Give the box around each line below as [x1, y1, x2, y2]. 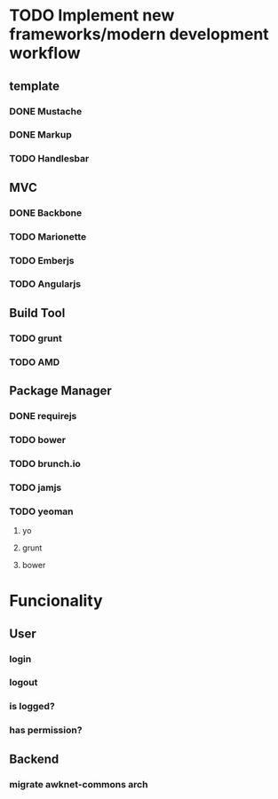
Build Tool [9, 305, 66, 320]
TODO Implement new [9, 5, 175, 26]
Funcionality [9, 591, 104, 611]
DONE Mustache [9, 105, 83, 117]
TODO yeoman [9, 505, 74, 518]
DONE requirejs [9, 409, 77, 422]
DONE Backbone [9, 206, 83, 218]
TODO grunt [9, 332, 62, 344]
